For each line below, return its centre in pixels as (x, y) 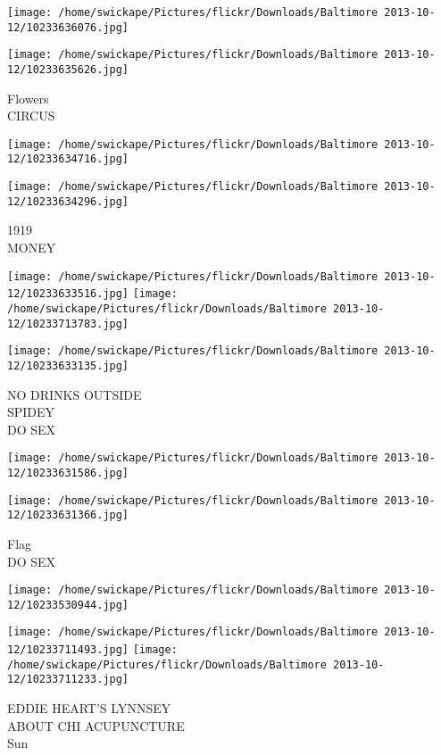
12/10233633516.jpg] (68, 294)
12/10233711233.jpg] (68, 680)
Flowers (28, 98)
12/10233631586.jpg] (68, 473)
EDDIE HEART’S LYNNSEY (89, 708)
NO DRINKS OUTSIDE (75, 394)
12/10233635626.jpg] (68, 69)
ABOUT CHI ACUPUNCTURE (96, 725)
